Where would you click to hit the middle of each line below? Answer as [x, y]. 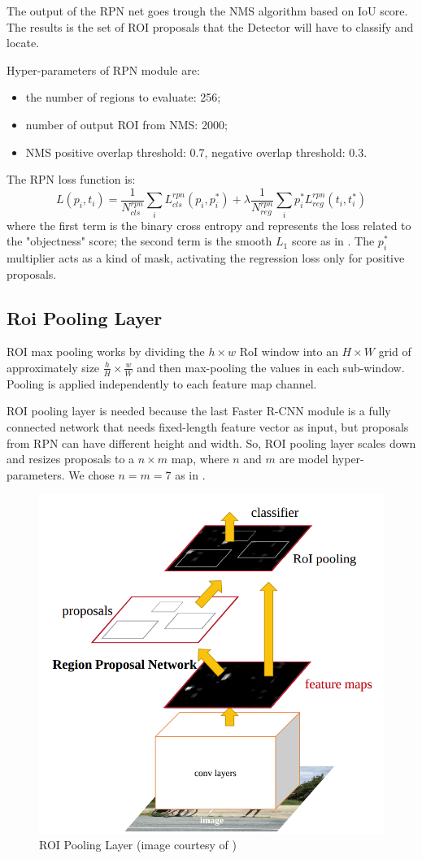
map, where [200, 459]
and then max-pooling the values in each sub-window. [271, 367]
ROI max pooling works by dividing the [106, 351]
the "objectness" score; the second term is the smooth [139, 241]
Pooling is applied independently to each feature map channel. [162, 383]
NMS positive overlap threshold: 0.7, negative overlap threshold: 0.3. [196, 152]
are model [304, 459]
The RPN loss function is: [71, 179]
